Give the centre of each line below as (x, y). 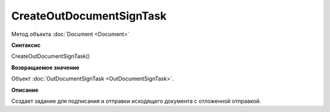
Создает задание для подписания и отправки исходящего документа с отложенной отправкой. (136, 101)
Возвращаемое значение (45, 68)
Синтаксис (26, 45)
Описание (25, 90)
